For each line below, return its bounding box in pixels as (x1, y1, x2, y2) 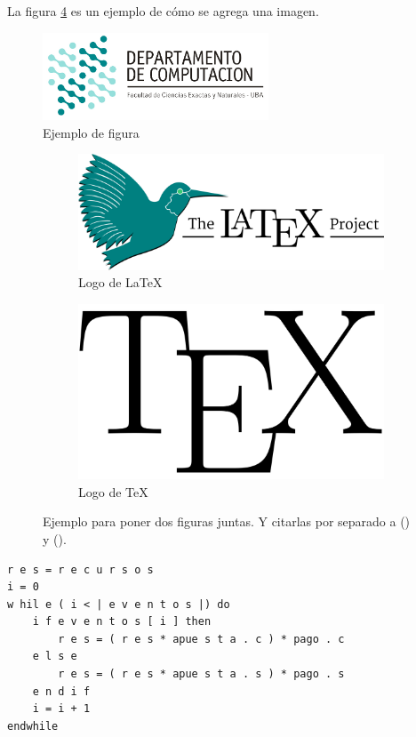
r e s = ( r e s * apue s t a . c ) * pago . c (58, 632, 345, 645)
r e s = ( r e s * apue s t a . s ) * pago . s (58, 668, 345, 681)
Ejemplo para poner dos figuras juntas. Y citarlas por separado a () (43, 512, 411, 531)
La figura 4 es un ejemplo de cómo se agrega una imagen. (7, 2, 319, 20)
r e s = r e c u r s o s (7, 563, 154, 576)
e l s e (32, 650, 77, 663)
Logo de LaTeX (78, 273, 163, 292)
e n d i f (32, 685, 91, 698)
